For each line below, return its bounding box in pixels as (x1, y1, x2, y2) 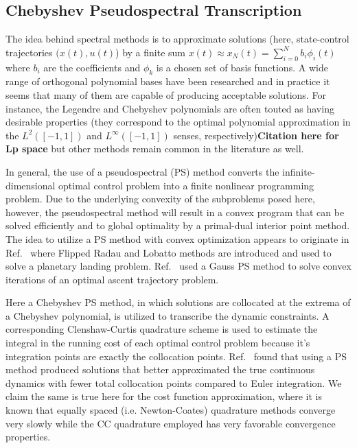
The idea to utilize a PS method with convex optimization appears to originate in (5, 231, 349, 246)
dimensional (5, 178, 56, 192)
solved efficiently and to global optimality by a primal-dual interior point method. (5, 218, 350, 233)
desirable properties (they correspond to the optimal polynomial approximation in (5, 115, 351, 129)
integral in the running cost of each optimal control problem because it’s (5, 335, 310, 350)
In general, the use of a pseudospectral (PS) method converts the (5, 164, 279, 178)
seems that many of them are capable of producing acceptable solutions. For (5, 87, 326, 102)
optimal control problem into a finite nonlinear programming (58, 178, 314, 192)
